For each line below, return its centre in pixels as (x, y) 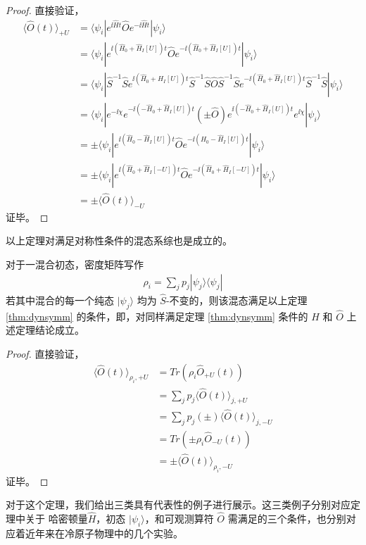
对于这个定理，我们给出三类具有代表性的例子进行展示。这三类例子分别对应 (178, 505)
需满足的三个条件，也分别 (287, 518)
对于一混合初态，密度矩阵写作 (75, 264)
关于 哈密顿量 (56, 518)
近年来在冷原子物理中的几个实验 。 (104, 533)
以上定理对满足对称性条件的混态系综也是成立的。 (119, 240)
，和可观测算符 (179, 518)
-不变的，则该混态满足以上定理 (236, 300)
